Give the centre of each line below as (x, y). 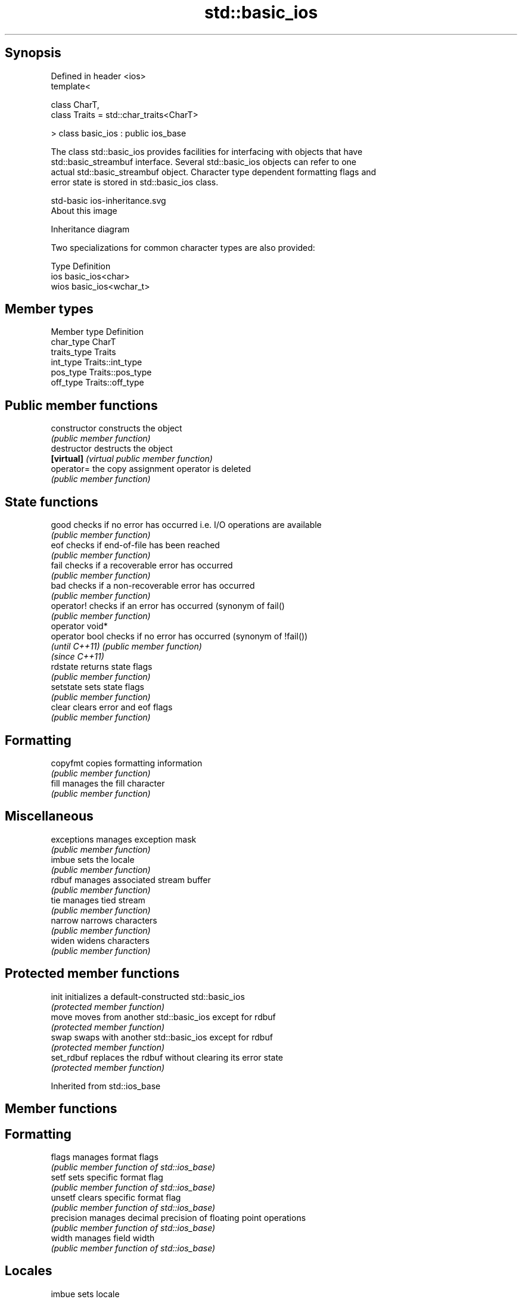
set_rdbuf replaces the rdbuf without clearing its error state (167, 1057)
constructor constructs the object (116, 428)
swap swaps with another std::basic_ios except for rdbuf (162, 1037)
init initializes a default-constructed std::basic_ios (148, 996)
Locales (29, 1271)
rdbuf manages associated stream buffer (131, 880)
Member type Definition (97, 332)
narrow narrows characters (104, 920)
